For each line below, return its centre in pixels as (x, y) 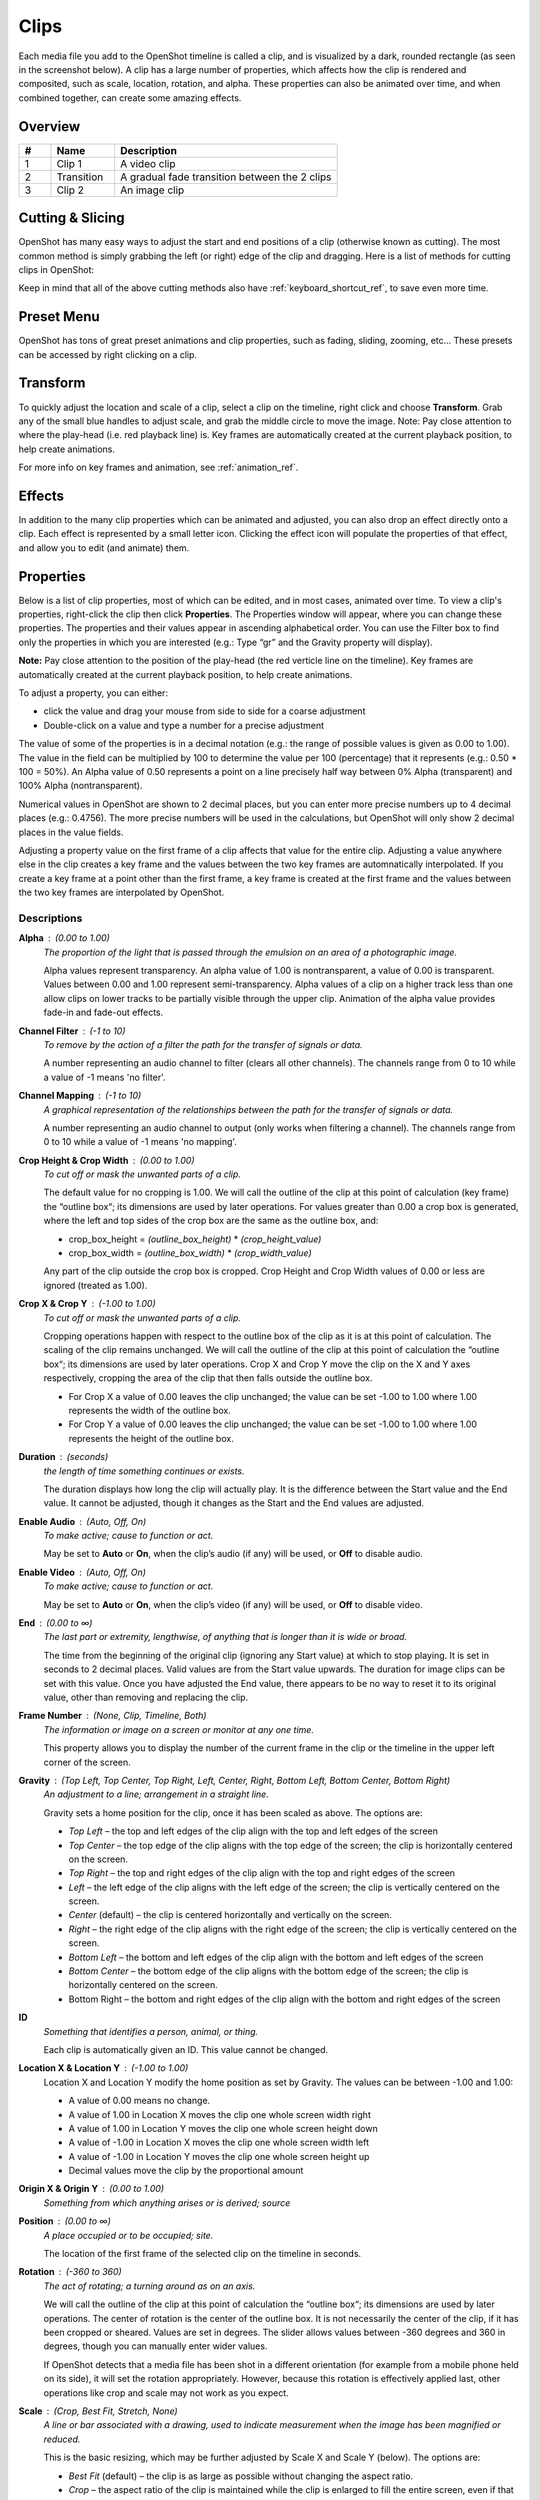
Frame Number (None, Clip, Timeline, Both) (112, 1716)
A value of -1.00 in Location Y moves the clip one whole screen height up (219, 2156)
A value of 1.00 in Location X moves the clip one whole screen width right (220, 2114)
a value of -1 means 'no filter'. (104, 1077)
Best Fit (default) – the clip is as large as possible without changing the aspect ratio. (241, 2476)
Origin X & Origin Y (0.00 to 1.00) (91, 2189)
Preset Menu (59, 316)
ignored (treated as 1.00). (95, 1285)
